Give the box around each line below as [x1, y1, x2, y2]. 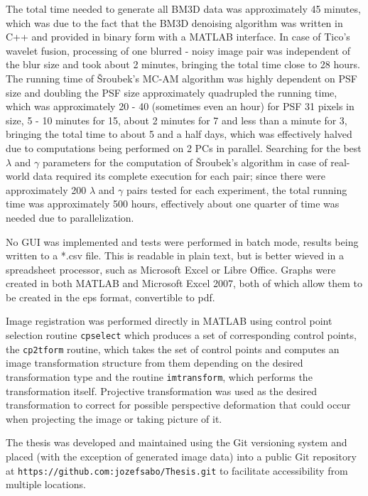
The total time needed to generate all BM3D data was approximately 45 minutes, [6, 1, 361, 16]
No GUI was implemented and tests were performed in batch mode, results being [6, 234, 359, 249]
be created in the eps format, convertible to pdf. [6, 289, 215, 304]
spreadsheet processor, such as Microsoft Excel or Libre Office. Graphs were [6, 262, 336, 276]
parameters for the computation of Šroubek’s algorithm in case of [43, 154, 328, 169]
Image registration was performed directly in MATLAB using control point [6, 313, 332, 328]
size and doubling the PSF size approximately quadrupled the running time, [6, 85, 337, 99]
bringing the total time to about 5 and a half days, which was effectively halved [6, 126, 352, 141]
